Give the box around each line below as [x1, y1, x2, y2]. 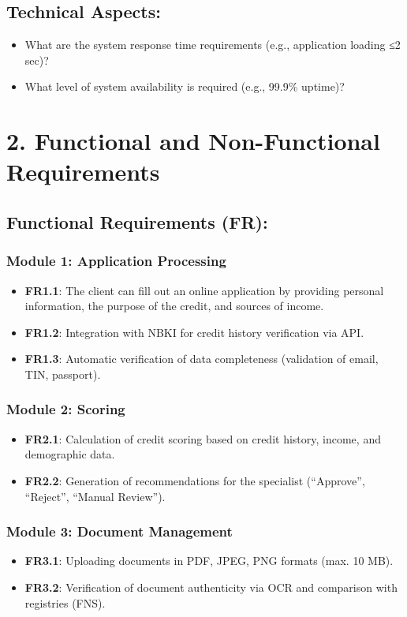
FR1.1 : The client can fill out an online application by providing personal [24, 282, 384, 298]
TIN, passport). [24, 365, 101, 382]
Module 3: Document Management [6, 522, 233, 541]
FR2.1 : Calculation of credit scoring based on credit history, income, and [24, 430, 381, 447]
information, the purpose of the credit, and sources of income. [24, 297, 324, 314]
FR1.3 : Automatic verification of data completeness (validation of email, [24, 350, 379, 367]
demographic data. [24, 446, 115, 462]
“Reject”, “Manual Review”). [24, 488, 166, 504]
